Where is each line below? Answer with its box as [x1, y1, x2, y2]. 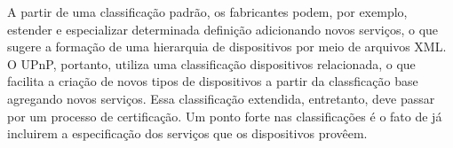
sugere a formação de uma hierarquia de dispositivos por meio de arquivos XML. [7, 37, 447, 56]
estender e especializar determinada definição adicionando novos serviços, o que [7, 19, 439, 38]
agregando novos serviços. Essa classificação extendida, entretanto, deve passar [7, 89, 435, 107]
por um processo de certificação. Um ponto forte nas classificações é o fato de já [7, 106, 442, 125]
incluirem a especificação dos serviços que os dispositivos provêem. [7, 124, 368, 143]
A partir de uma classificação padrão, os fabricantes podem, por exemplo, [7, 3, 408, 20]
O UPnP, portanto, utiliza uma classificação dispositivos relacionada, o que [7, 54, 416, 73]
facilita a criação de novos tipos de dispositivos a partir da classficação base [7, 72, 418, 90]
